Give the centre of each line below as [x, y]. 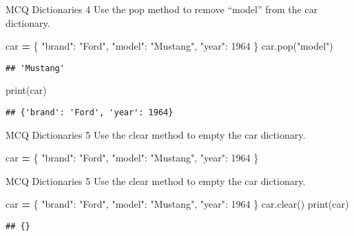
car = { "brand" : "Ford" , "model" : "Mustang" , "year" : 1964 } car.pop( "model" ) [169, 46]
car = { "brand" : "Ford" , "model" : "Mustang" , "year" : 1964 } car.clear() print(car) [177, 204]
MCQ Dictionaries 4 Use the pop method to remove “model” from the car [162, 9]
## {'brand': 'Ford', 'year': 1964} [90, 113]
